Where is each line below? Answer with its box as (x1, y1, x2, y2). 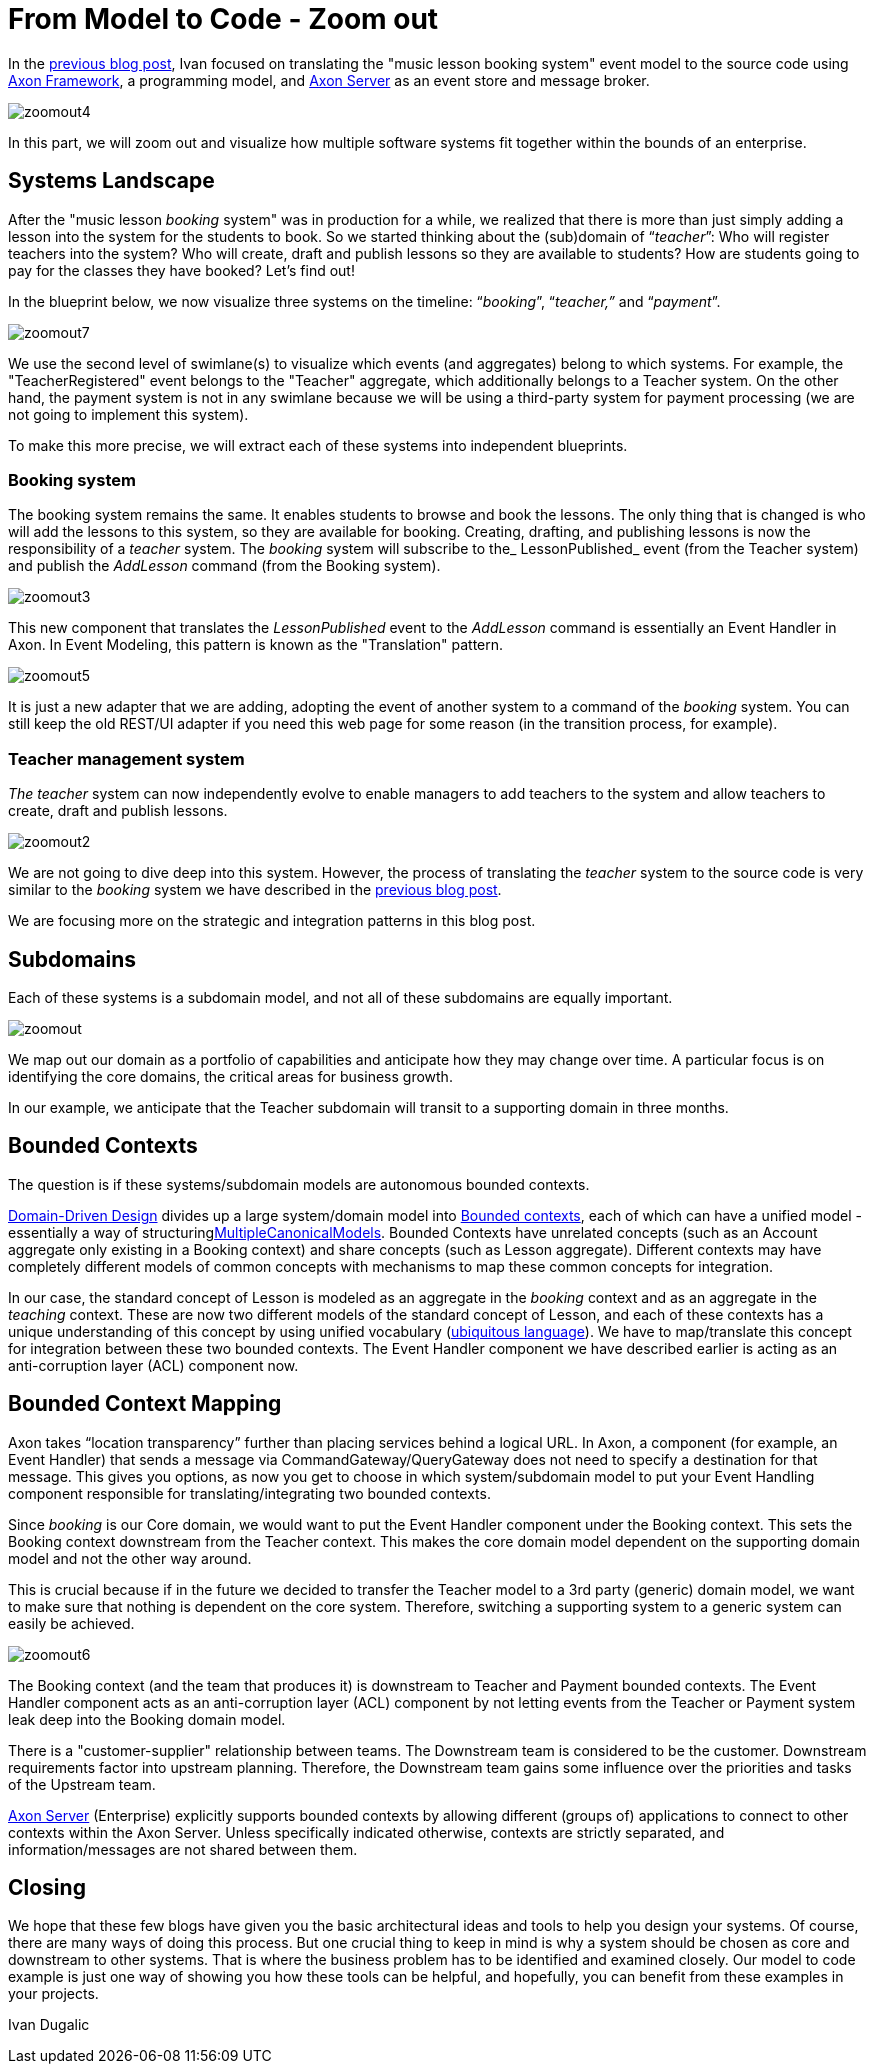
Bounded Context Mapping (8, 1391, 282, 1417)
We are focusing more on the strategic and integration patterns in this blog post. (8, 912, 536, 930)
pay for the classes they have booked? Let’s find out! (8, 261, 355, 279)
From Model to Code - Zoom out (8, 2, 439, 36)
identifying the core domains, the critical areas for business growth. (8, 1067, 453, 1085)
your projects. (8, 1985, 99, 2003)
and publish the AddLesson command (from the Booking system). (8, 557, 441, 575)
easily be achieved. (8, 1614, 135, 1632)
